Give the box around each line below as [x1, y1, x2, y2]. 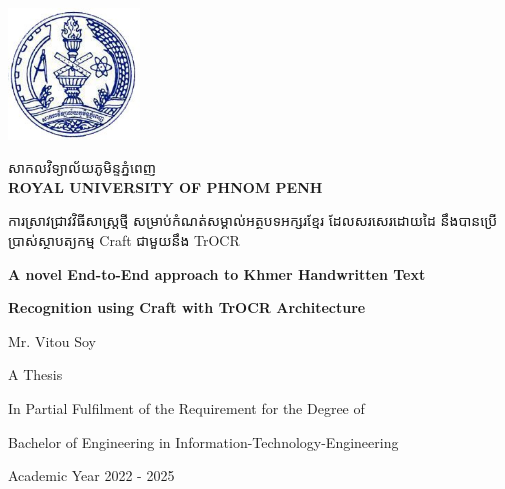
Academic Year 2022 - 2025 [8, 465, 175, 486]
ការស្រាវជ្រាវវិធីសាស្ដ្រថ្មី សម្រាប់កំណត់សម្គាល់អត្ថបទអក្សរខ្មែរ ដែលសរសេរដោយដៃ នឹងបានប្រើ [8, 210, 498, 231]
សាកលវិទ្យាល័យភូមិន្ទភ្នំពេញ [8, 157, 157, 178]
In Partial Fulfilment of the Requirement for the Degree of [8, 397, 365, 418]
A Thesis [8, 364, 63, 385]
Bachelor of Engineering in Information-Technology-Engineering [8, 431, 399, 452]
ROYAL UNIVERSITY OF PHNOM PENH [8, 176, 323, 197]
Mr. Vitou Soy [8, 330, 96, 351]
